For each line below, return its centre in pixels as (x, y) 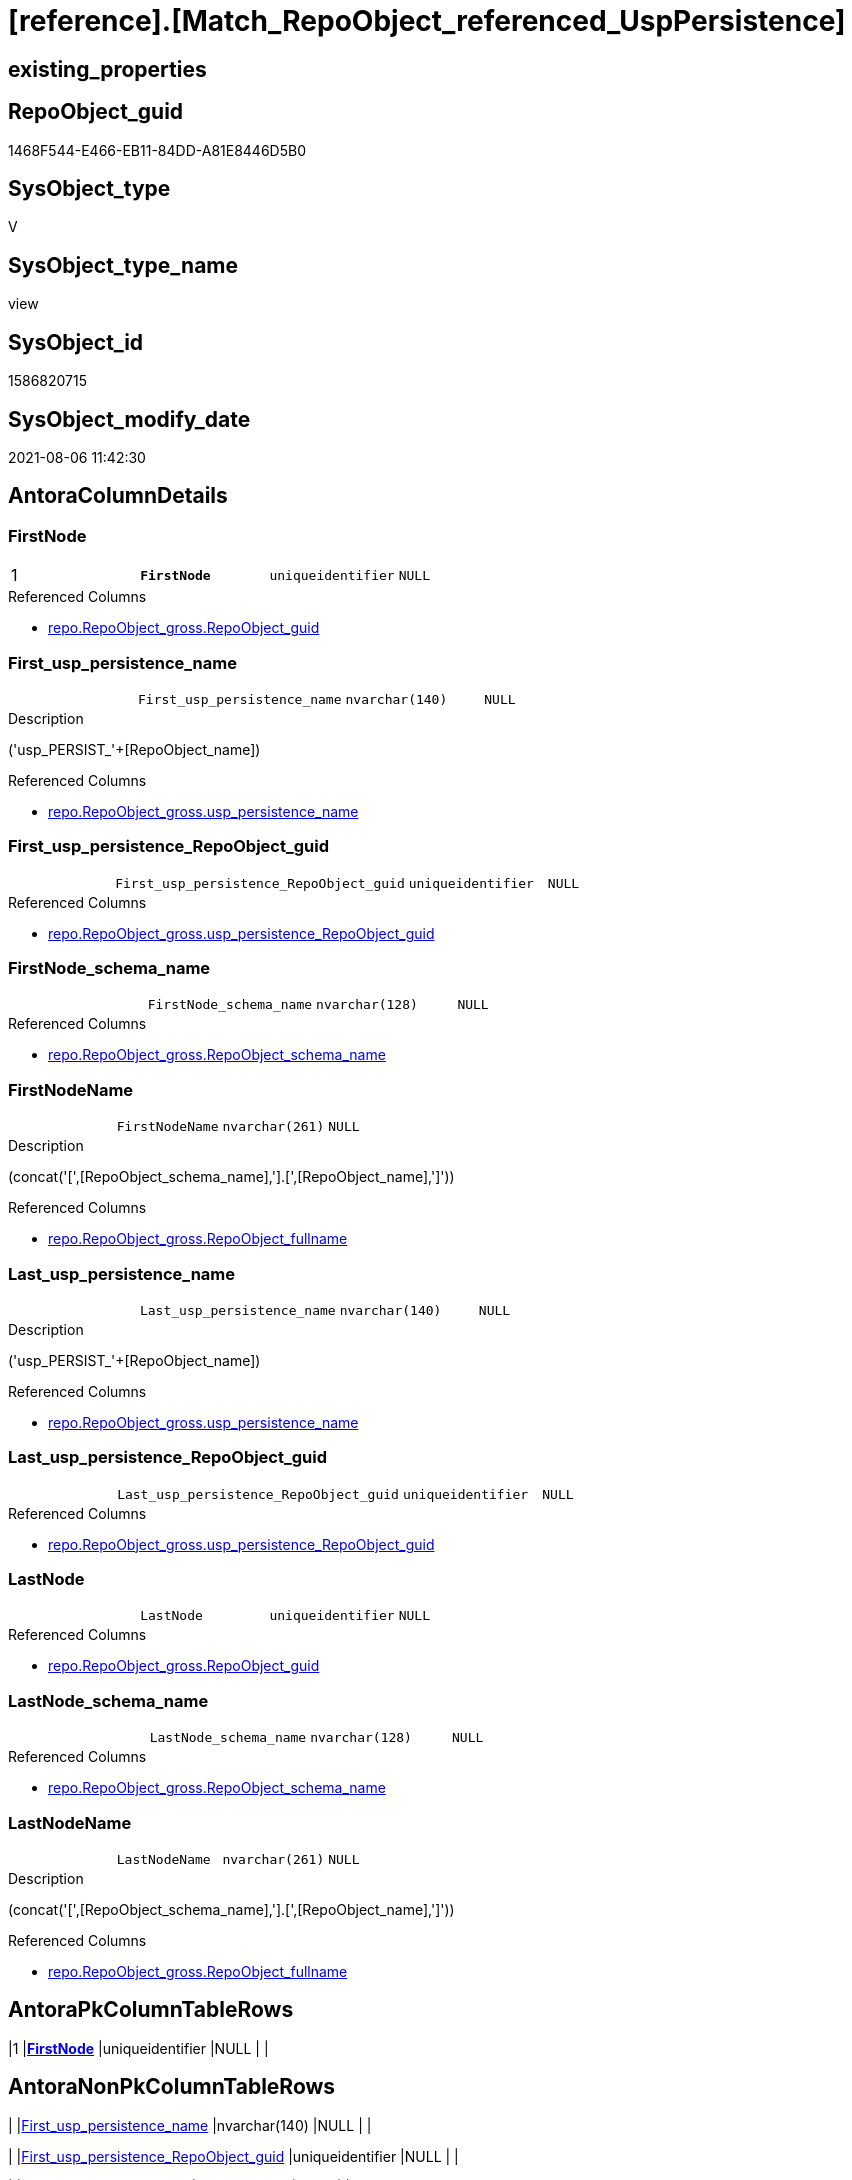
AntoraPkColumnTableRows (151, 2010)
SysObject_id (76, 342)
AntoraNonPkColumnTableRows (172, 2087)
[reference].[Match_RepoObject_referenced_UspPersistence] (427, 21)
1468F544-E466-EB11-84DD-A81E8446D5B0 (157, 150)
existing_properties (107, 69)
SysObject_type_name (123, 265)
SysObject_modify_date (129, 419)
